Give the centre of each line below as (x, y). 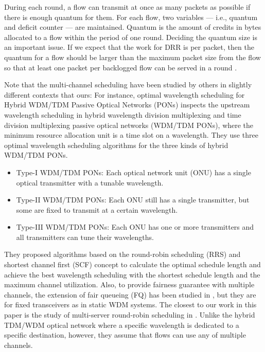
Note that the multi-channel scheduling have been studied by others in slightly (128, 85)
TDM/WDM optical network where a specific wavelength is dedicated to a (122, 325)
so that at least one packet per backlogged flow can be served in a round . (121, 67)
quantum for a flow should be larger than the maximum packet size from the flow (132, 57)
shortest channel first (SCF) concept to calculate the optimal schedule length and (132, 264)
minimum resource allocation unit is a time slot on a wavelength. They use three (131, 135)
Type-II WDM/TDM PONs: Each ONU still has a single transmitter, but (133, 200)
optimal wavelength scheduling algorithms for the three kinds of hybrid (116, 145)
